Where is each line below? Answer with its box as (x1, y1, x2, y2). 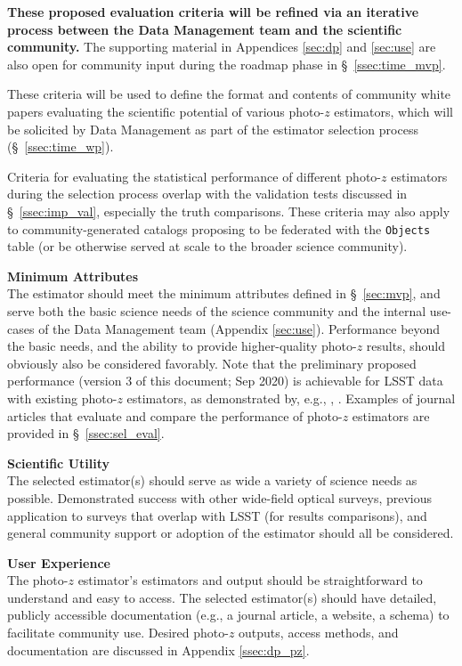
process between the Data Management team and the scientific (7, 20, 402, 38)
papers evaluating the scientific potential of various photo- (7, 102, 325, 120)
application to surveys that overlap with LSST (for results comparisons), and (7, 506, 427, 524)
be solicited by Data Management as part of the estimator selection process (7, 119, 418, 138)
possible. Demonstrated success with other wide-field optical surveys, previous (7, 488, 433, 507)
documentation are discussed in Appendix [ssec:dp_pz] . (7, 640, 310, 659)
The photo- (7, 571, 69, 589)
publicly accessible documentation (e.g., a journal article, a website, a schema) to (7, 605, 450, 624)
